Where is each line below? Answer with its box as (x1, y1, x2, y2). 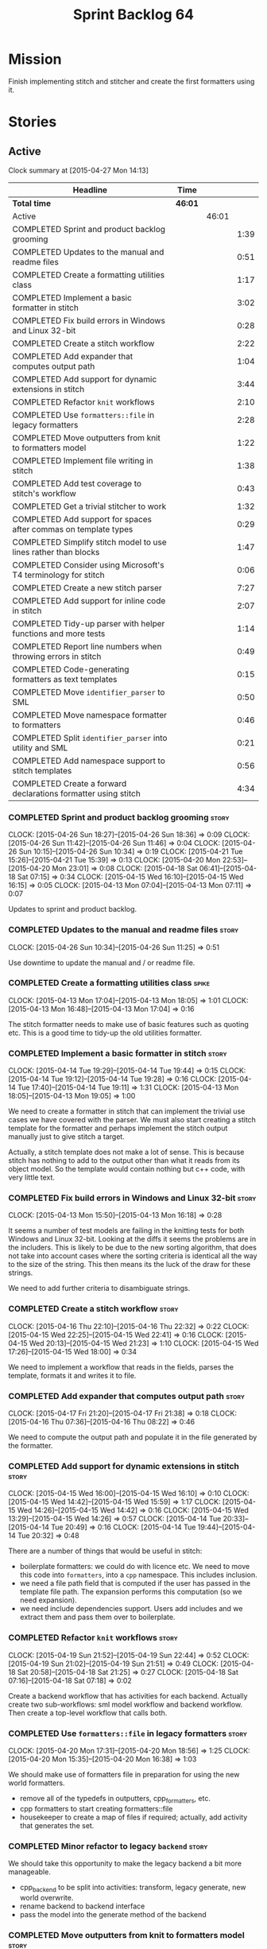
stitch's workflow (12, 487, 77, 498)
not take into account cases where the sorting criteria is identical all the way (8, 1251, 257, 1261)
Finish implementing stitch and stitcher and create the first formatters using (8, 76, 255, 86)
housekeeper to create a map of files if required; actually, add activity (19, 1812, 248, 1822)
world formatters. (8, 1778, 65, 1788)
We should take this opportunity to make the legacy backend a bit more (8, 1858, 242, 1868)
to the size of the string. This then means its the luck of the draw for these (8, 1260, 251, 1269)
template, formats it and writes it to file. (8, 1370, 137, 1380)
